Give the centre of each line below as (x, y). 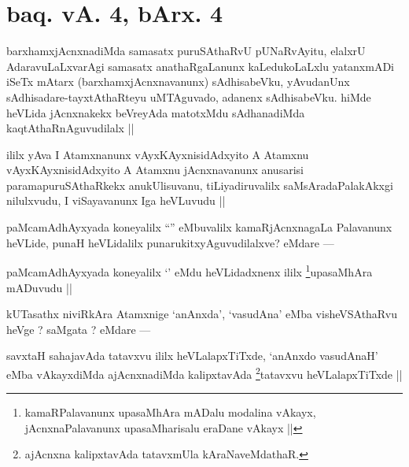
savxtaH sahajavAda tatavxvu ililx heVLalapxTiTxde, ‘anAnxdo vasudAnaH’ (192, 356)
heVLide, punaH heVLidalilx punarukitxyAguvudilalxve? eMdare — (170, 242)
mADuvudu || (39, 287)
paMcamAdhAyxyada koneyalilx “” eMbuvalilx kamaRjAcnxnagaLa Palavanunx (199, 227)
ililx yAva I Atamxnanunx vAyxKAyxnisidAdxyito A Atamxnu (158, 154)
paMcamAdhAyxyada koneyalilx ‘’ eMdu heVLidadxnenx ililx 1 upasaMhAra (190, 271)
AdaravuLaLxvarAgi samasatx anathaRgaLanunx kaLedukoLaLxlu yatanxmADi (201, 66)
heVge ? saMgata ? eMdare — (79, 329)
